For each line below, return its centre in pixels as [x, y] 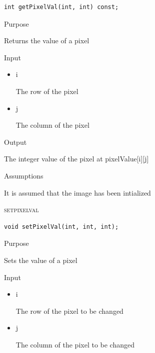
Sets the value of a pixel [41, 260]
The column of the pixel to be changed [75, 344]
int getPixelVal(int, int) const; [61, 7]
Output [15, 142]
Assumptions [24, 175]
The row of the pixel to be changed [69, 311]
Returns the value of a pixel [47, 40]
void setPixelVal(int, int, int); [61, 227]
